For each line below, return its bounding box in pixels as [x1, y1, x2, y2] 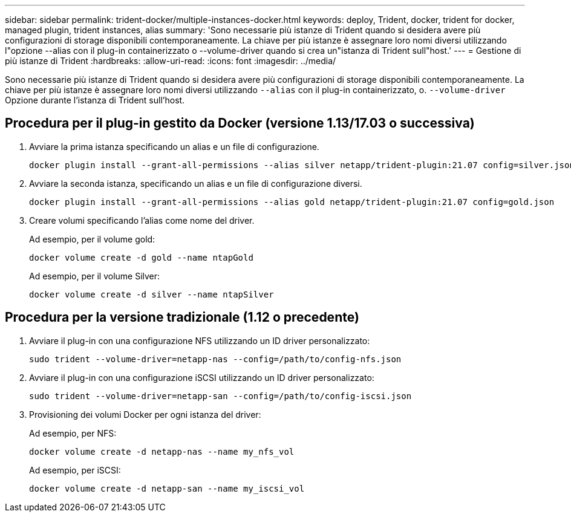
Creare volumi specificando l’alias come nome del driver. [29, 215, 255, 226]
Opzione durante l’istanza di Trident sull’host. [5, 95, 185, 105]
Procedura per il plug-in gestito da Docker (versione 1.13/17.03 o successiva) [5, 115, 475, 131]
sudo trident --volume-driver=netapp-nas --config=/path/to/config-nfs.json [29, 354, 402, 364]
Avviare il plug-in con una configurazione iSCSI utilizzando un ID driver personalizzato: [29, 372, 374, 383]
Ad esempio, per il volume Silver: [29, 270, 160, 281]
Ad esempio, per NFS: [29, 428, 117, 438]
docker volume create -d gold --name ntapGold [29, 252, 253, 262]
